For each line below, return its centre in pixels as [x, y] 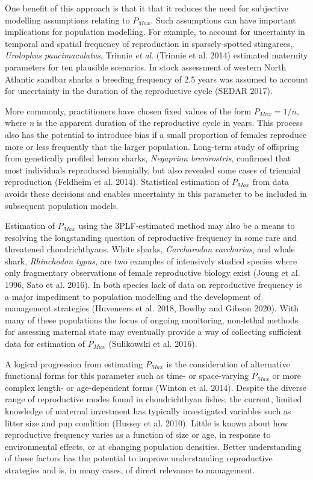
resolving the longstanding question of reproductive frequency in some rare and [151, 237]
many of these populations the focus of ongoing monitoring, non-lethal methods [152, 319]
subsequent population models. [62, 205]
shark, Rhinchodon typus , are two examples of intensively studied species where [151, 260]
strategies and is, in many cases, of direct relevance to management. [130, 469]
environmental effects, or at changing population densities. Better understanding [153, 446]
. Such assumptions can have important [223, 20]
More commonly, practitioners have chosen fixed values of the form [128, 111]
